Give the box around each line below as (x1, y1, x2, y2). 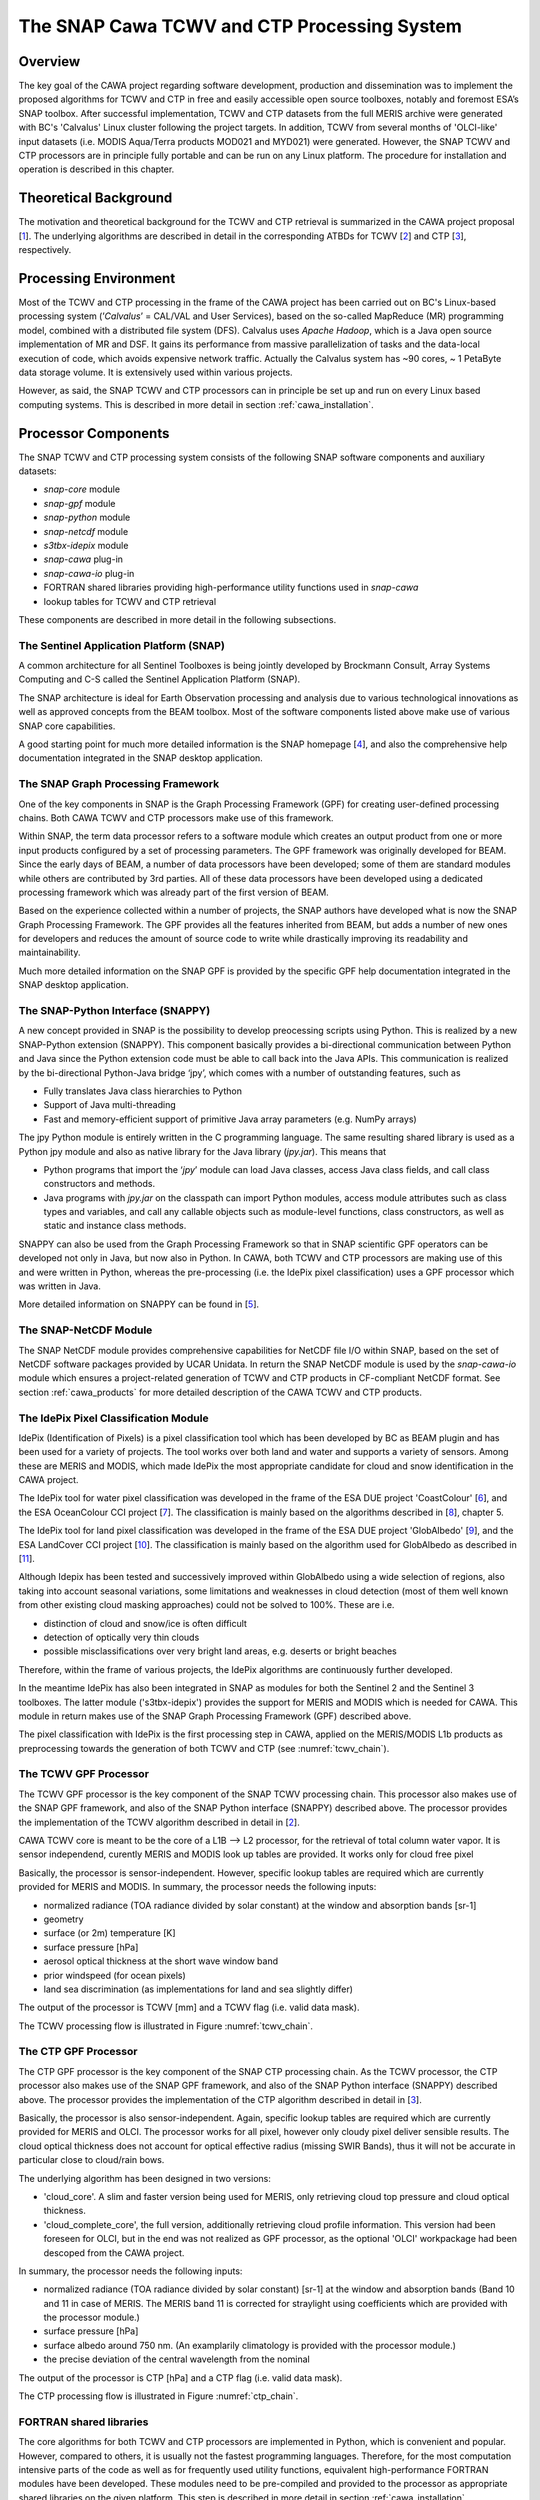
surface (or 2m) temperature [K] (43, 1927, 176, 1939)
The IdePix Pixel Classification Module (18, 1411, 209, 1425)
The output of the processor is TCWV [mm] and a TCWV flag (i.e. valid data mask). (18, 2001, 360, 2014)
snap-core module (43, 483, 120, 495)
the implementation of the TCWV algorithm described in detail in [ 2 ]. (18, 1816, 300, 1828)
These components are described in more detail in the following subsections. (18, 613, 337, 625)
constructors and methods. (43, 1178, 155, 1190)
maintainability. (18, 946, 81, 959)
